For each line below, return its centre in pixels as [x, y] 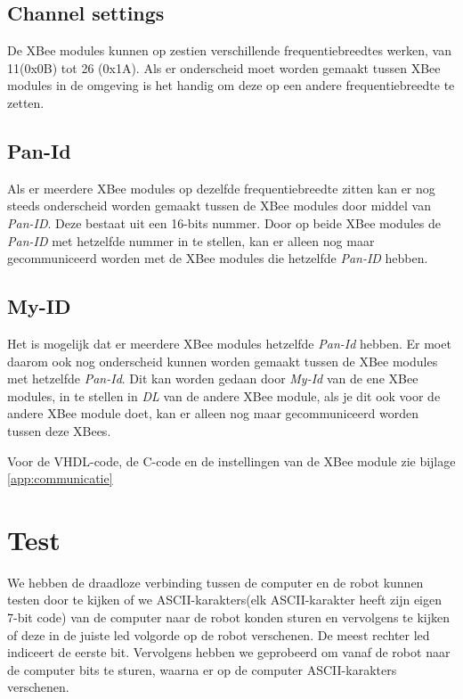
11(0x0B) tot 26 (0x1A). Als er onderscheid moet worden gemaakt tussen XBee [224, 67]
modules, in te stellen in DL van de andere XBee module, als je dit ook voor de [224, 395]
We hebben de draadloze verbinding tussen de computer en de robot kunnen [215, 582]
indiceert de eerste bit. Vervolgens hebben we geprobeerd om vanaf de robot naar [229, 652]
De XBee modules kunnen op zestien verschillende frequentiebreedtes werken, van [229, 50]
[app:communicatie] [60, 478]
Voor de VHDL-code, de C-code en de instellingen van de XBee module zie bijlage [231, 461]
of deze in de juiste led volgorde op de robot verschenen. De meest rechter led [219, 634]
